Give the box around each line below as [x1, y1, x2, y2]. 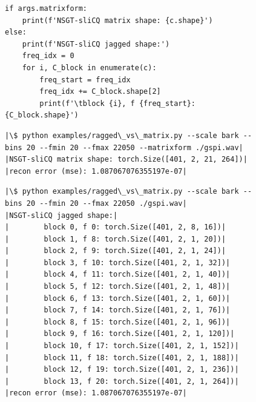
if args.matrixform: [5, 4, 88, 13]
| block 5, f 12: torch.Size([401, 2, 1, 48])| [5, 282, 231, 291]
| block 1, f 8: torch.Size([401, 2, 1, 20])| [5, 234, 226, 243]
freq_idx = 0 [22, 51, 74, 61]
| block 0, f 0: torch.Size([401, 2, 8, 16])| [5, 223, 226, 232]
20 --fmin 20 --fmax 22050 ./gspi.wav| [26, 199, 187, 208]
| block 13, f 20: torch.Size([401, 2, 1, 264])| [5, 377, 239, 386]
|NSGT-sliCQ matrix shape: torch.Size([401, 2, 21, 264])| [5, 155, 248, 164]
